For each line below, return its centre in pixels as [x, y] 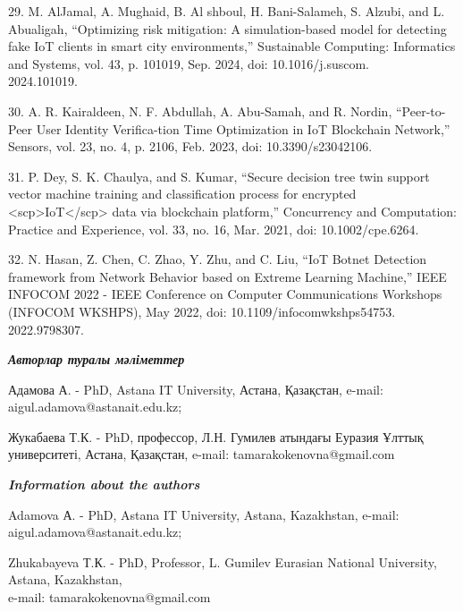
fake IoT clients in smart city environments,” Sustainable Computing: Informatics [232, 46]
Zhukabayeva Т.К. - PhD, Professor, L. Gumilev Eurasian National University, [223, 561]
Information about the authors [104, 484]
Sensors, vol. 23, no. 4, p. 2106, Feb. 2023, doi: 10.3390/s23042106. [190, 146]
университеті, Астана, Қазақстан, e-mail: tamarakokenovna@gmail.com [202, 454]
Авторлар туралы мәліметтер [97, 359]
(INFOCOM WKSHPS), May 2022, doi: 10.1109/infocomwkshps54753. [202, 311]
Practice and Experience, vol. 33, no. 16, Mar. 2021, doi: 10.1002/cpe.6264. [214, 229]
